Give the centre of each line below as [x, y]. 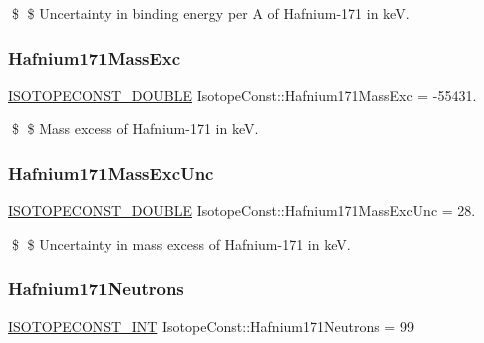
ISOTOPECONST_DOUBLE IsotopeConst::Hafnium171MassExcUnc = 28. [242, 210]
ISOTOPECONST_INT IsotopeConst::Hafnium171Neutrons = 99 [211, 325]
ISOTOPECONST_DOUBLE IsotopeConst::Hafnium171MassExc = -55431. [242, 94]
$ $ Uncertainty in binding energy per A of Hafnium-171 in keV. [210, 13]
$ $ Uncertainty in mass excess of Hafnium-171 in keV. [181, 243]
